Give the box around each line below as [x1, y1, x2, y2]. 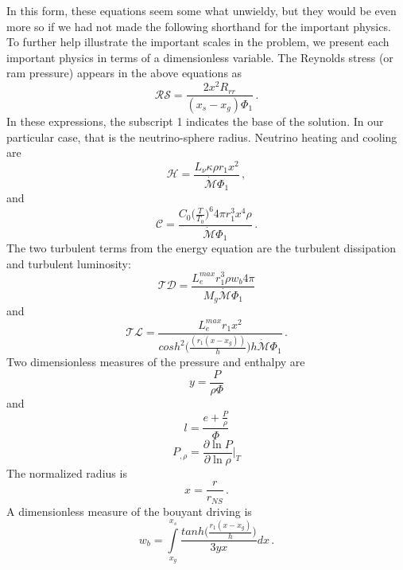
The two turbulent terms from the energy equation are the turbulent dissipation [6, 240, 397, 256]
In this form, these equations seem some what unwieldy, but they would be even [6, 2, 397, 18]
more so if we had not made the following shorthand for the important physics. [6, 18, 391, 34]
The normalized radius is [6, 464, 127, 481]
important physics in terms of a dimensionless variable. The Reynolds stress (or [6, 49, 393, 65]
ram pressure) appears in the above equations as [6, 64, 242, 81]
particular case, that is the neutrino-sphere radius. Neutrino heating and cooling [6, 128, 397, 145]
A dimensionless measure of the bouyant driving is [6, 502, 252, 519]
